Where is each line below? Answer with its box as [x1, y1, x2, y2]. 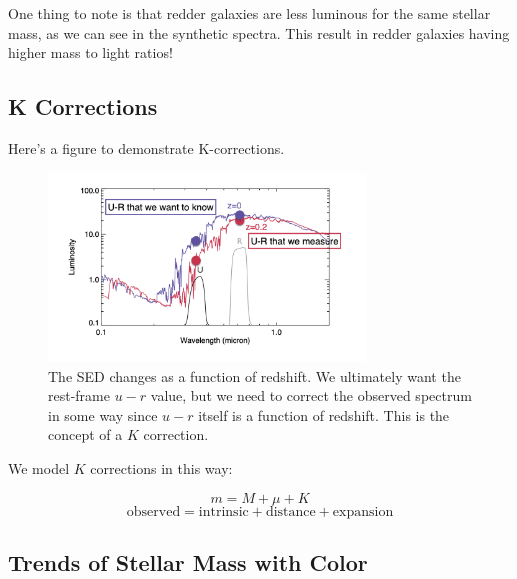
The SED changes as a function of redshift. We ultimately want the [48, 365, 461, 386]
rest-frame [48, 385, 110, 406]
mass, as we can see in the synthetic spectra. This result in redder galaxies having [8, 22, 510, 43]
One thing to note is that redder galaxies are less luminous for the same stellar [8, 3, 491, 23]
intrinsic [198, 504, 249, 519]
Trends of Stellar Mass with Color [8, 546, 368, 577]
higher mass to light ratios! [8, 42, 173, 63]
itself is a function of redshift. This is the [198, 404, 450, 425]
